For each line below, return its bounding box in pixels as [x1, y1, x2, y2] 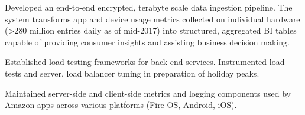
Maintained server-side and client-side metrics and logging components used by [5, 87, 291, 99]
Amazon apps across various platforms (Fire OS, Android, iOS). [5, 98, 237, 111]
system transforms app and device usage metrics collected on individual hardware [5, 12, 300, 25]
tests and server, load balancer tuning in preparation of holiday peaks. [5, 67, 259, 79]
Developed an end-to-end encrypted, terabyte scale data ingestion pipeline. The [5, 1, 293, 13]
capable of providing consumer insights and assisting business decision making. [5, 35, 290, 48]
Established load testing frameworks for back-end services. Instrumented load [5, 55, 285, 68]
